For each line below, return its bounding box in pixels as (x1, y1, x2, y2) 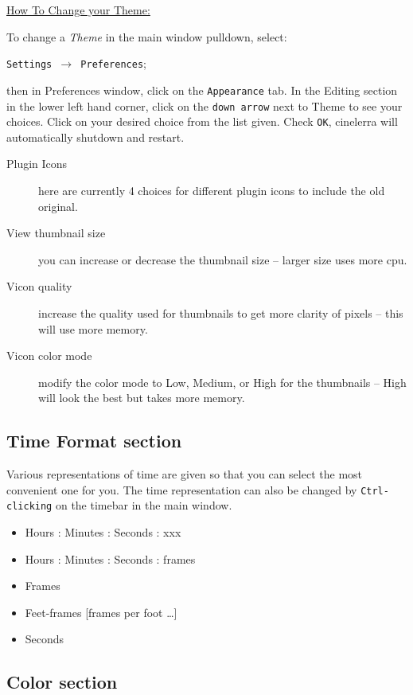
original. (38, 197, 78, 214)
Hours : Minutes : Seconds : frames (25, 550, 196, 567)
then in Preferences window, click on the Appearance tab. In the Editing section (6, 81, 398, 98)
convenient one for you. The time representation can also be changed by (6, 481, 357, 498)
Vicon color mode (6, 347, 92, 364)
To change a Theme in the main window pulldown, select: (6, 28, 287, 45)
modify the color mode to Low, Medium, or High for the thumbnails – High (38, 373, 407, 390)
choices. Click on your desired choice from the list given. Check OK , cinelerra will (6, 113, 398, 130)
